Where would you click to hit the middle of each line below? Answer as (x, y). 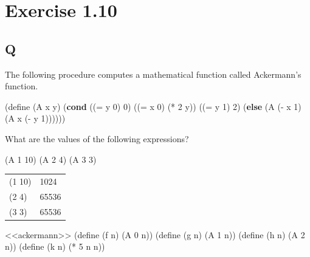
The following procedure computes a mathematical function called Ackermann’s (153, 74)
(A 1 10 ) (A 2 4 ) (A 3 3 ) (51, 159)
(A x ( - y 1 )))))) (35, 118)
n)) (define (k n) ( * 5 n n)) (55, 246)
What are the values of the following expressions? (97, 138)
